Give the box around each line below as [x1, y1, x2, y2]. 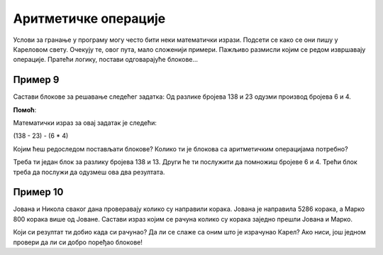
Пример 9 [13, 74, 60, 86]
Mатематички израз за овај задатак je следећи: [13, 119, 157, 127]
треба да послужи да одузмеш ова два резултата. [13, 168, 165, 176]
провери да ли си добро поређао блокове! [13, 238, 143, 246]
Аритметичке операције [13, 11, 166, 26]
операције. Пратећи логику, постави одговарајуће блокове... [13, 55, 199, 64]
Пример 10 [13, 186, 64, 198]
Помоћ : [13, 105, 37, 114]
